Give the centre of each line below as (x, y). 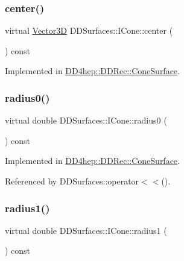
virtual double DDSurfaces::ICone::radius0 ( (86, 120)
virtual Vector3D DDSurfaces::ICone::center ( (89, 30)
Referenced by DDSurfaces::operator (72, 181)
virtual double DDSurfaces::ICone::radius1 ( (86, 230)
